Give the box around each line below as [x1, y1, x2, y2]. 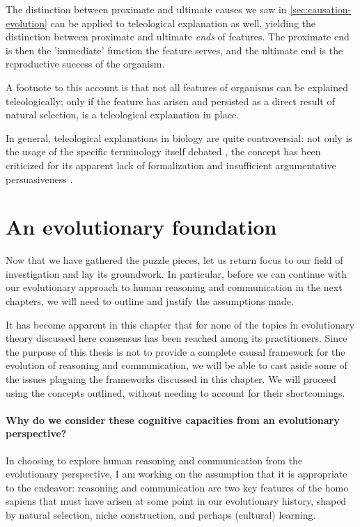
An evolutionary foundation [6, 212, 277, 241]
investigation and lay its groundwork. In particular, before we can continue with [6, 266, 347, 281]
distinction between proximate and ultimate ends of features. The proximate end [6, 29, 350, 44]
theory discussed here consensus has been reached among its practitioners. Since [6, 331, 347, 345]
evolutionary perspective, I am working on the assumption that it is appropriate [6, 466, 347, 481]
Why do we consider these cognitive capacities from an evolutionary [6, 412, 340, 427]
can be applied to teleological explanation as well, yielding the [50, 15, 315, 30]
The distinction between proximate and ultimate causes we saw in [6, 2, 287, 16]
